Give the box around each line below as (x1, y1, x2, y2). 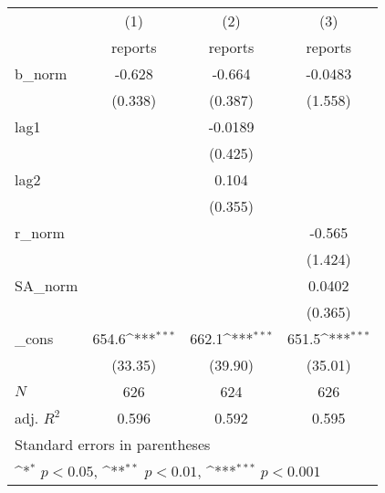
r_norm (15, 222, 65, 243)
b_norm (15, 63, 68, 84)
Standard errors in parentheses (15, 434, 211, 455)
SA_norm (15, 275, 78, 296)
